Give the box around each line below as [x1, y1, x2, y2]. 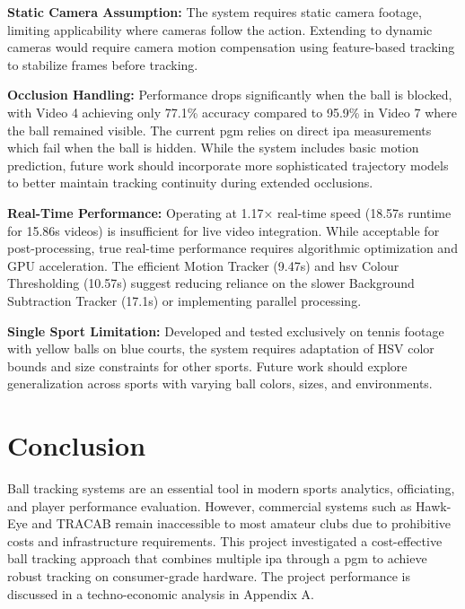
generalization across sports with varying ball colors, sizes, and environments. [7, 374, 433, 393]
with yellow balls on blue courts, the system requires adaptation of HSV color [7, 339, 434, 358]
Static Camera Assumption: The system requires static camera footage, [7, 3, 422, 21]
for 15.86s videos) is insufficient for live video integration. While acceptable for [7, 221, 440, 239]
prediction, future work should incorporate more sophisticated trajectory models [7, 155, 449, 174]
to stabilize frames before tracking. [7, 55, 198, 74]
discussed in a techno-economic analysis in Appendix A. [7, 584, 314, 603]
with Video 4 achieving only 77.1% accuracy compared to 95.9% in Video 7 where [7, 102, 457, 121]
